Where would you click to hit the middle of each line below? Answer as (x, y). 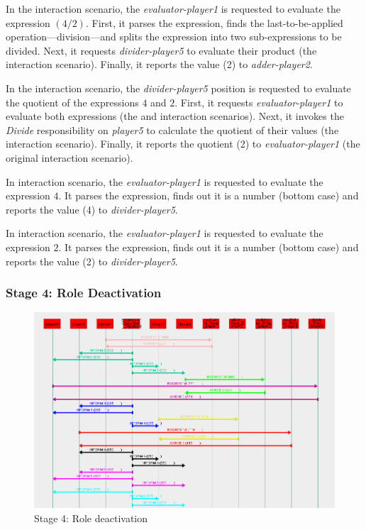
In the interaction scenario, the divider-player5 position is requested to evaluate (178, 88)
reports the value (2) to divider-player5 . (92, 261)
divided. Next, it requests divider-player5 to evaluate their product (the (161, 50)
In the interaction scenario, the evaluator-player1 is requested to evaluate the (173, 9)
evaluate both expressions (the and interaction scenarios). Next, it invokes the (175, 116)
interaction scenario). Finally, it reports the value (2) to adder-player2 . (159, 64)
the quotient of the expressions (72, 102)
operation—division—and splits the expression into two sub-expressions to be (174, 37)
